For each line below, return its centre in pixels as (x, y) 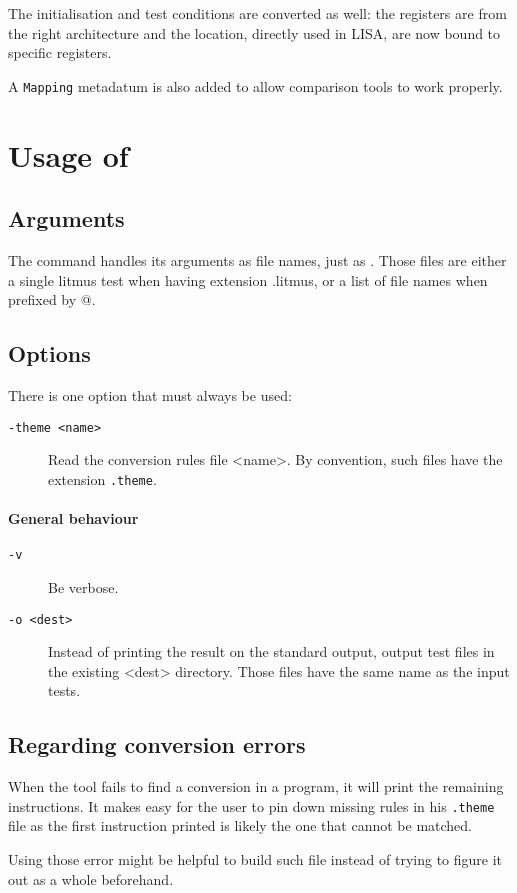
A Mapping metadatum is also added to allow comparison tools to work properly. (255, 85)
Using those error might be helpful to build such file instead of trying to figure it (255, 859)
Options (49, 353)
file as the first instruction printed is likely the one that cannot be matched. (240, 825)
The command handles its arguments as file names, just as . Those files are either (257, 260)
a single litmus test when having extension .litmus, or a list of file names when (248, 279)
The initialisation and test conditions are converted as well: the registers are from (257, 13)
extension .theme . (102, 478)
